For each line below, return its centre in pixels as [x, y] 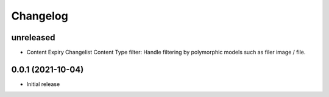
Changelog [40, 16]
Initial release [43, 84]
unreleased [33, 38]
